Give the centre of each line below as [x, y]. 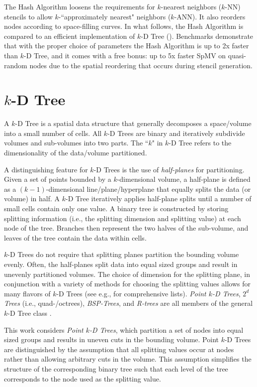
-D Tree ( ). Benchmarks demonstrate [197, 36]
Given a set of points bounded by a [58, 179]
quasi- [237, 55]
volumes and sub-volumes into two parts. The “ [76, 143]
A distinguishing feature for [46, 169]
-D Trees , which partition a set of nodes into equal [167, 329]
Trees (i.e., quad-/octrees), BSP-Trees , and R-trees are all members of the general [128, 303]
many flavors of [27, 293]
